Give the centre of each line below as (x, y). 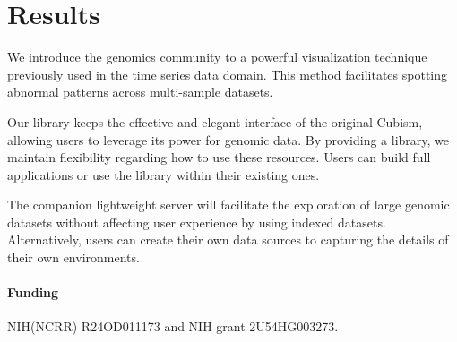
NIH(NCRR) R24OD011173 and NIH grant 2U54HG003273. (173, 326)
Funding (33, 292)
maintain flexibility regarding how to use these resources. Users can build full (219, 157)
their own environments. (73, 257)
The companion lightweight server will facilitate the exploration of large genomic (228, 205)
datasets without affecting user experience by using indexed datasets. (197, 222)
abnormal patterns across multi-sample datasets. (140, 92)
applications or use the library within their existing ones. (164, 174)
